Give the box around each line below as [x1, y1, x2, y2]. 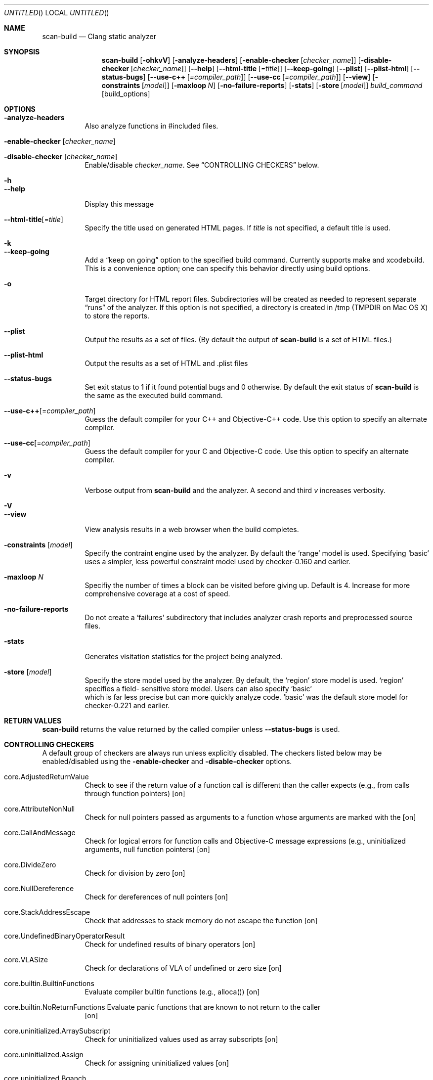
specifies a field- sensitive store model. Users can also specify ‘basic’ [85, 684, 312, 693]
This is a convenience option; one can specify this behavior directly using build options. [85, 264, 370, 272]
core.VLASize [4, 955, 48, 964]
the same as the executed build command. [85, 391, 223, 400]
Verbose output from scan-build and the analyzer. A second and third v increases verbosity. [85, 486, 386, 495]
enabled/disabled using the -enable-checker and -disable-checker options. [42, 757, 292, 765]
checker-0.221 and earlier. [85, 701, 170, 710]
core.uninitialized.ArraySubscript [4, 1027, 111, 1035]
